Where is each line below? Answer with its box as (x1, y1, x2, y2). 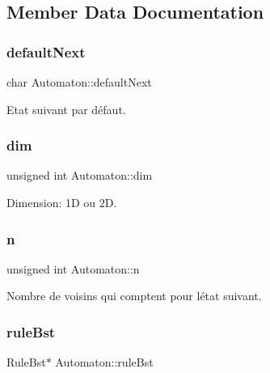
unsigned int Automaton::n (6, 260, 140, 277)
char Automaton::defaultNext (6, 74, 152, 90)
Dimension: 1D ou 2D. (6, 194, 117, 210)
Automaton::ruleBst (55, 354, 154, 371)
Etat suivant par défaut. (6, 100, 126, 117)
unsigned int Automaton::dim (6, 167, 153, 184)
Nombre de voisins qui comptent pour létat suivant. (6, 287, 262, 304)
